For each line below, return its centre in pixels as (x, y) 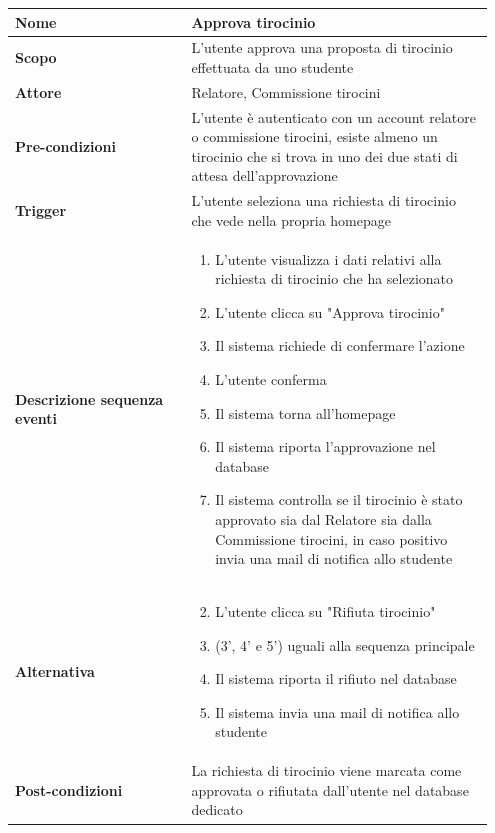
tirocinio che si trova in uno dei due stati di (324, 155)
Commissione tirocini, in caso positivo (331, 538)
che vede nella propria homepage (291, 219)
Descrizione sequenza (89, 398)
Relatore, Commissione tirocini (286, 91)
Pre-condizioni (66, 146)
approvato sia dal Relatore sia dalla (323, 519)
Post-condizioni (69, 789)
